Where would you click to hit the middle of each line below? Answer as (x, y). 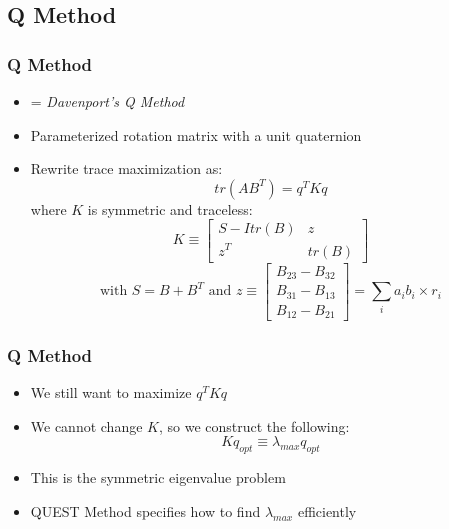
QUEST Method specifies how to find (145, 510)
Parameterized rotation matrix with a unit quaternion (196, 134)
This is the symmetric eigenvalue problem (158, 477)
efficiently (327, 510)
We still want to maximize (111, 392)
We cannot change (86, 425)
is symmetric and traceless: (170, 208)
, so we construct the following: (254, 425)
